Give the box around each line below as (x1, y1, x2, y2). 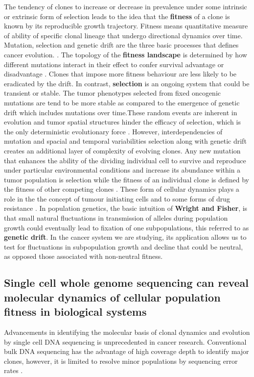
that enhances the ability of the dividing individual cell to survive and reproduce (4, 155, 246, 165)
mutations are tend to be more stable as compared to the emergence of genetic (4, 97, 240, 107)
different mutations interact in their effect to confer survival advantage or (4, 59, 224, 69)
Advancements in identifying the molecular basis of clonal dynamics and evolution (4, 327, 250, 337)
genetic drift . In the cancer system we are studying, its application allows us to (4, 232, 247, 242)
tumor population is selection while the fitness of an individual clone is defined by (4, 174, 249, 184)
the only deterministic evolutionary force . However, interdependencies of (4, 126, 223, 136)
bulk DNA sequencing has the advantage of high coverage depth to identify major (4, 346, 249, 356)
